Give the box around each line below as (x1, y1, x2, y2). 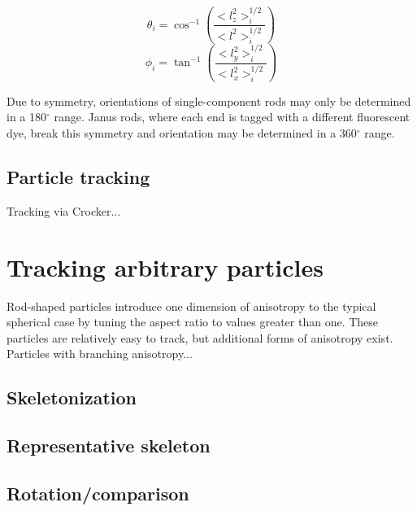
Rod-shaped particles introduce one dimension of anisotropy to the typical (7, 297, 376, 314)
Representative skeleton (7, 433, 211, 458)
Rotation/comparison (7, 480, 189, 505)
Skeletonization (7, 385, 137, 410)
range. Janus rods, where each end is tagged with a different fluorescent (54, 108, 410, 125)
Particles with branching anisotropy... (7, 345, 193, 362)
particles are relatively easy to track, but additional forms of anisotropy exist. (7, 329, 393, 346)
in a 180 (7, 108, 46, 125)
